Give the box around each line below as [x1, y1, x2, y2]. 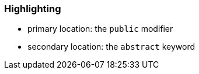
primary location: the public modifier [27, 24, 173, 34]
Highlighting [4, 3, 61, 14]
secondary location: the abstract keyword [27, 42, 195, 52]
